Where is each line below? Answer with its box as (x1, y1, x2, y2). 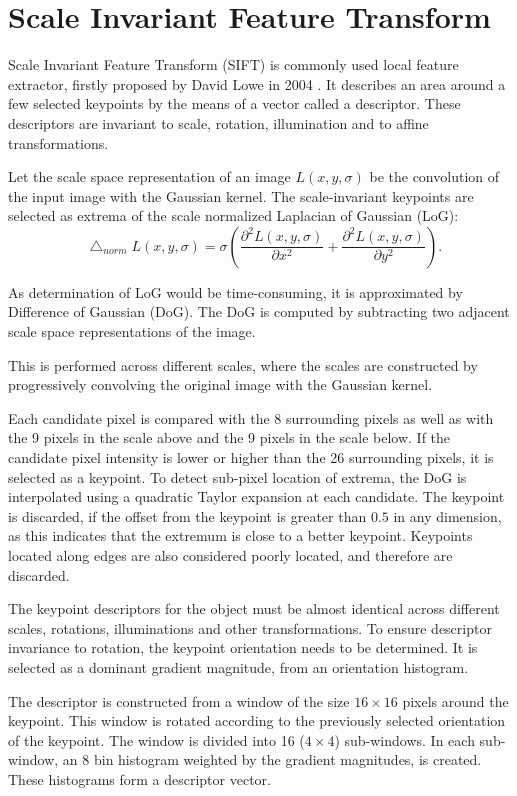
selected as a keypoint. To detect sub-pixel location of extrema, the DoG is (8, 466, 467, 487)
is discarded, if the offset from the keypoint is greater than (8, 505, 367, 526)
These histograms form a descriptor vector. (8, 768, 271, 789)
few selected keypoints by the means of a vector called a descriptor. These (8, 93, 461, 114)
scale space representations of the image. (8, 321, 256, 342)
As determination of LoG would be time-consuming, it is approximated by (8, 281, 463, 302)
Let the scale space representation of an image (8, 166, 291, 187)
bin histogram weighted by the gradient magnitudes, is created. (93, 749, 482, 770)
